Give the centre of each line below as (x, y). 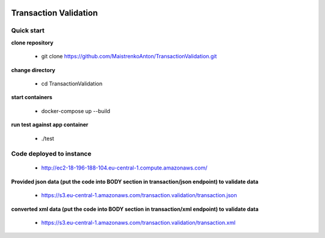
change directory (33, 70)
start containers (32, 97)
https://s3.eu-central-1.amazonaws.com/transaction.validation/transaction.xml (138, 223)
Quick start (28, 31)
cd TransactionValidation (72, 84)
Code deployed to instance (51, 154)
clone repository (32, 43)
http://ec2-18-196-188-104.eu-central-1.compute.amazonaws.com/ (124, 168)
